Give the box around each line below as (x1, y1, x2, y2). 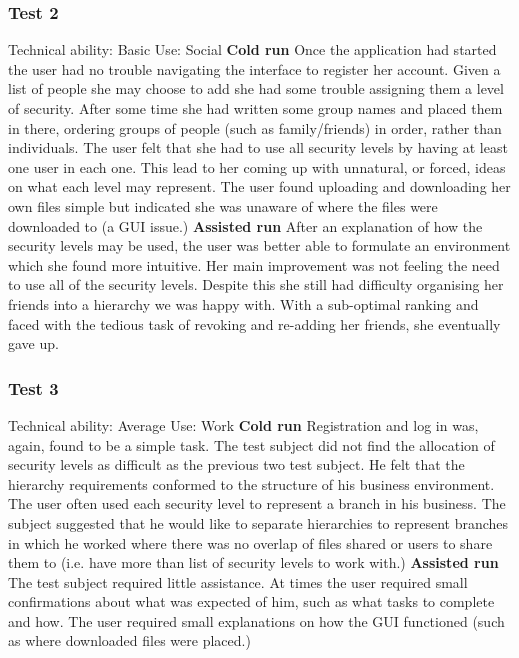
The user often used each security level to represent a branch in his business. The (8, 493, 506, 514)
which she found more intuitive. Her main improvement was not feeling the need (8, 254, 500, 275)
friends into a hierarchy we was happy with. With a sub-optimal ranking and (8, 293, 479, 314)
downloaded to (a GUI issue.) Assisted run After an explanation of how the (8, 215, 483, 236)
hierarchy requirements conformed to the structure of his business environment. (8, 473, 495, 494)
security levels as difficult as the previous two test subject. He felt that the (8, 454, 465, 475)
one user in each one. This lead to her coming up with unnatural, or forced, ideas (8, 156, 506, 177)
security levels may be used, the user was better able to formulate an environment (8, 235, 511, 256)
